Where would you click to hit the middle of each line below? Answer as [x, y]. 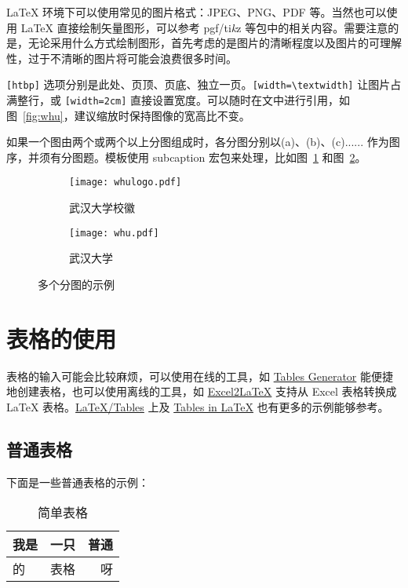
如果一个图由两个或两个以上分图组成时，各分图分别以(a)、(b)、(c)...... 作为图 [203, 142]
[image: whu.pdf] [114, 233]
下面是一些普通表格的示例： [78, 482]
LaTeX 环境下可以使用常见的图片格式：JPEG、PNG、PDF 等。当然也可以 [197, 12]
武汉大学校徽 [102, 208]
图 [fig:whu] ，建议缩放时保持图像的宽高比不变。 [128, 115]
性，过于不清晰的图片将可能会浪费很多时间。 [122, 58]
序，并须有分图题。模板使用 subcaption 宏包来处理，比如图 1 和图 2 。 [186, 157]
